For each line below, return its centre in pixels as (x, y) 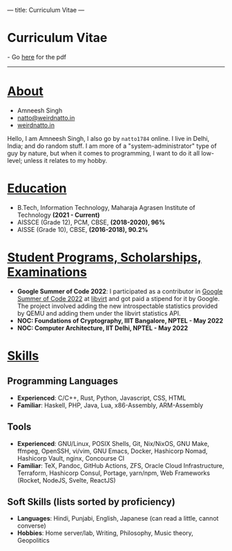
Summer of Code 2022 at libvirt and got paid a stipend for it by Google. (118, 298)
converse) (31, 526)
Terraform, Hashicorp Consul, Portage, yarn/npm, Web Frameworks (114, 473)
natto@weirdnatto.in (46, 117)
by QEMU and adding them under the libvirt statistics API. (99, 313)
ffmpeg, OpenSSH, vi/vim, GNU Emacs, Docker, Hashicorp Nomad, (113, 451)
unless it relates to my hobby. (66, 160)
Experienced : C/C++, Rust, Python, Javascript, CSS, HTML (101, 398)
